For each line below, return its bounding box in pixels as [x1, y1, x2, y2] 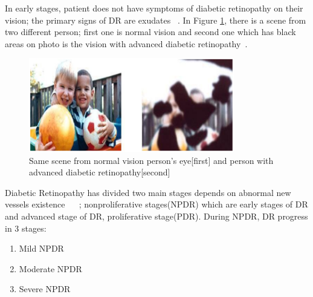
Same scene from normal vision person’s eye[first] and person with [29, 154, 274, 166]
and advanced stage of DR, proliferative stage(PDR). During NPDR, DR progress [5, 210, 308, 223]
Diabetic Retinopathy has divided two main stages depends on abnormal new [5, 186, 291, 198]
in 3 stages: [5, 221, 47, 234]
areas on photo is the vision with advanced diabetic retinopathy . [5, 37, 248, 50]
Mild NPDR [19, 242, 64, 255]
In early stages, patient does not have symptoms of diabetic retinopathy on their [5, 2, 303, 14]
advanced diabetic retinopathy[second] [29, 166, 170, 178]
